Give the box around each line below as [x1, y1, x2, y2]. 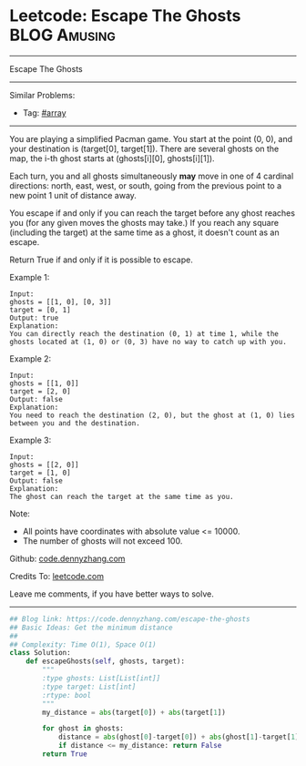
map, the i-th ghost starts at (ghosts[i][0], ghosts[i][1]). [9, 152, 216, 164]
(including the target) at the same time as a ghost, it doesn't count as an [9, 227, 280, 238]
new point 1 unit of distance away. [9, 189, 137, 200]
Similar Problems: [9, 89, 76, 100]
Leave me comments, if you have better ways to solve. [9, 588, 214, 599]
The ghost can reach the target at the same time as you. [9, 492, 234, 501]
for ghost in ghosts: [42, 724, 125, 733]
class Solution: [9, 649, 71, 658]
